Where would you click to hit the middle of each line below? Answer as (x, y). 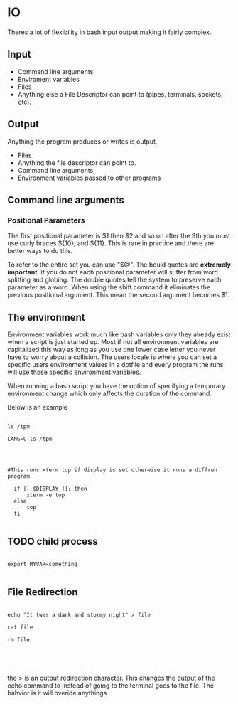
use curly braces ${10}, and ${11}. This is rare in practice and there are (111, 243)
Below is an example (37, 407)
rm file (19, 640)
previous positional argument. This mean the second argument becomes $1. (119, 295)
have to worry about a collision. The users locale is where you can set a (112, 357)
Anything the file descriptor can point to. (77, 162)
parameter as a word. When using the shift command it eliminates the (109, 287)
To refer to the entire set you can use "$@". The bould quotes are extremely (119, 265)
